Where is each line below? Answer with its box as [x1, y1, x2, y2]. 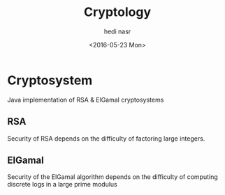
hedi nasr [103, 27, 131, 36]
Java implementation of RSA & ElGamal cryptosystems [7, 95, 164, 104]
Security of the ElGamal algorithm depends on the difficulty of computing [7, 173, 218, 181]
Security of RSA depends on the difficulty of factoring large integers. [7, 134, 205, 143]
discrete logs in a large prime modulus [7, 180, 117, 189]
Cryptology [83, 4, 152, 20]
